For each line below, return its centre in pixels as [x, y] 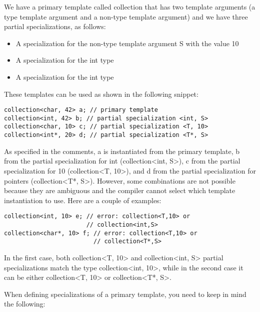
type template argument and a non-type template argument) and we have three [126, 16]
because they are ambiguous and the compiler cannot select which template [120, 190]
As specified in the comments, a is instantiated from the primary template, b [122, 151]
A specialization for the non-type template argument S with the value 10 [127, 43]
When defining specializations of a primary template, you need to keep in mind [125, 294]
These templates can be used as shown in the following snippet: [101, 94]
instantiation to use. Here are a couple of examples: [83, 200]
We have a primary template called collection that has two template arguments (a [130, 7]
